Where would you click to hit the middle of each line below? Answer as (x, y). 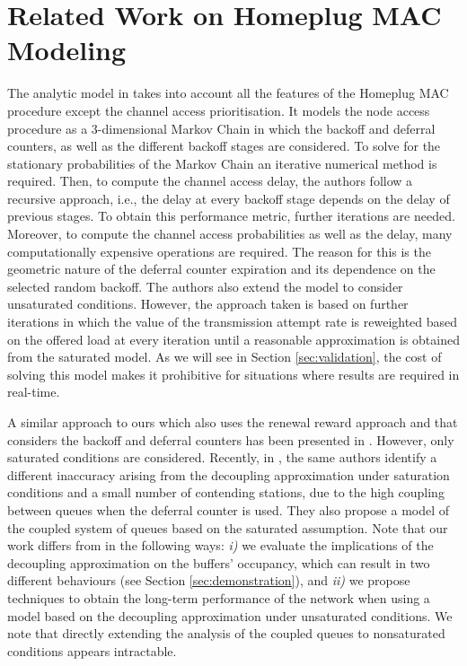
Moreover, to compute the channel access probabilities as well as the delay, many (230, 234)
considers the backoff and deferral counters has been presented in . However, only (231, 439)
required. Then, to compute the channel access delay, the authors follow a (210, 181)
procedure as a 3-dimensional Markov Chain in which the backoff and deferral (221, 128)
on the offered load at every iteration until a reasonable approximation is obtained (233, 339)
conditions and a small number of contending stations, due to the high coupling (226, 492)
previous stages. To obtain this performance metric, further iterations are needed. (231, 216)
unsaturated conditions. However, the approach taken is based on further (208, 304)
